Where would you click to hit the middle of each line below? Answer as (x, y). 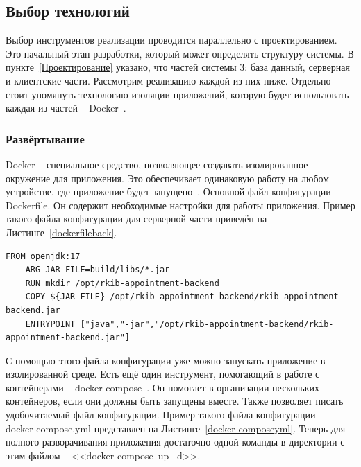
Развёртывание (45, 138)
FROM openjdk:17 (43, 256)
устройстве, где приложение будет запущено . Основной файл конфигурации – (173, 192)
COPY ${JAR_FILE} (65, 297)
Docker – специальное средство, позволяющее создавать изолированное (157, 164)
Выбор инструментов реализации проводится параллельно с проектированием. (171, 40)
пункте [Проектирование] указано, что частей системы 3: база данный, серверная (178, 67)
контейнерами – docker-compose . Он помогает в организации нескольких (162, 387)
